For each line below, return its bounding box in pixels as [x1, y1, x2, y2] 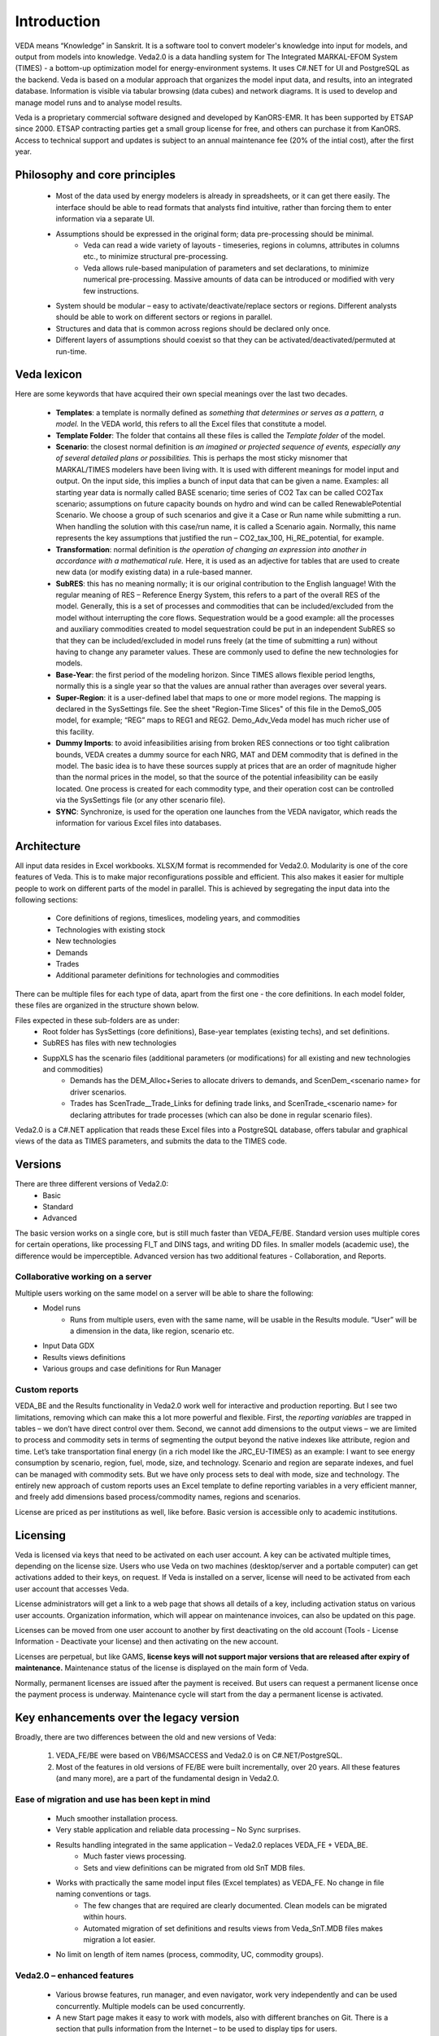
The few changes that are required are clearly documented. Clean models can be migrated [83, 1900, 388, 1910]
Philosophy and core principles [15, 168, 176, 182]
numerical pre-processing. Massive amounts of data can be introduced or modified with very [83, 274, 395, 284]
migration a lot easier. [83, 1934, 156, 1944]
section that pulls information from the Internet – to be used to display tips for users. [55, 2024, 337, 2034]
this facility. [55, 726, 94, 736]
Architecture [15, 839, 81, 853]
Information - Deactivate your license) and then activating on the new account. [15, 1637, 280, 1647]
